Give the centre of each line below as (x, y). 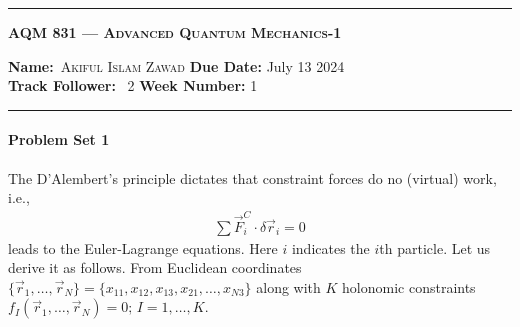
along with (288, 286)
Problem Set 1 (59, 139)
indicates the (330, 247)
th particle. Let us (435, 247)
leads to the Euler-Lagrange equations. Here (143, 247)
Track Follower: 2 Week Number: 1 (133, 85)
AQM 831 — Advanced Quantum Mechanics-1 (175, 32)
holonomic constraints (409, 286)
